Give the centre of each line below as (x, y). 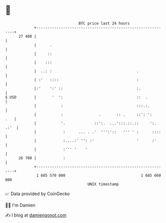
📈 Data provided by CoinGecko (38, 194)
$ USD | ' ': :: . (77, 97)
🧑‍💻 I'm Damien (20, 205)
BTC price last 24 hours (104, 23)
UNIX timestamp (103, 184)
